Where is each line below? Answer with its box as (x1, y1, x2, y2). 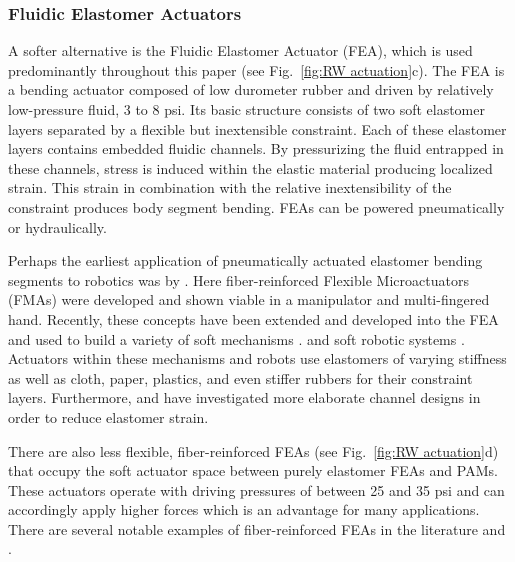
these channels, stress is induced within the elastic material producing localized (8, 157, 493, 178)
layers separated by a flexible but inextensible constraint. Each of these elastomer (8, 118, 507, 139)
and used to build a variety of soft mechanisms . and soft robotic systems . (8, 328, 465, 349)
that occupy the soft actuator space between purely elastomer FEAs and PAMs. (8, 460, 498, 481)
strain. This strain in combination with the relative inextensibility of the (8, 177, 452, 198)
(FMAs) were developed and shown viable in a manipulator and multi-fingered (8, 289, 490, 310)
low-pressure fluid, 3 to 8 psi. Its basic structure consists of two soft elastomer (8, 99, 485, 119)
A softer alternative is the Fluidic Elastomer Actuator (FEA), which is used (8, 40, 473, 61)
